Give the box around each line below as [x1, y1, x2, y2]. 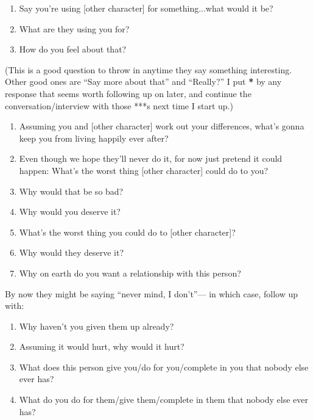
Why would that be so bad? [19, 184, 124, 197]
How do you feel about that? [19, 43, 127, 56]
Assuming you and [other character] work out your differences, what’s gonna [19, 120, 304, 132]
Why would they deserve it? [19, 246, 124, 259]
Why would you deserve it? [19, 205, 121, 218]
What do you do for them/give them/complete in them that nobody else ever [19, 393, 308, 406]
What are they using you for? [19, 22, 130, 35]
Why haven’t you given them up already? [19, 319, 174, 332]
